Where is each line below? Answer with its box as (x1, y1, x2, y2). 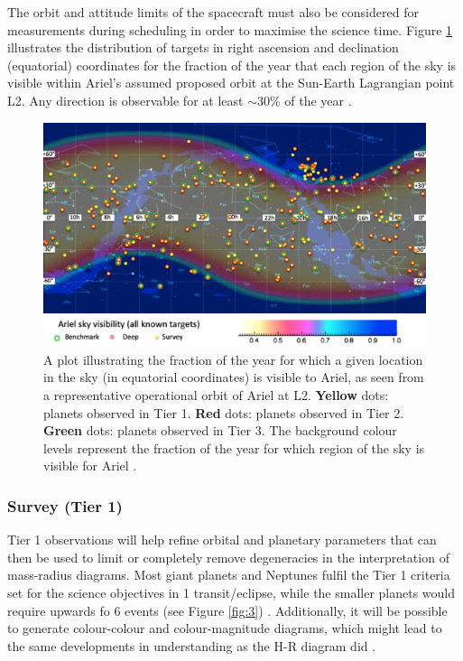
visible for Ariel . (43, 456, 137, 475)
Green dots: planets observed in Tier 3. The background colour (43, 421, 397, 440)
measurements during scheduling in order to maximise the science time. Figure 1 (7, 20, 453, 39)
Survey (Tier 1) (7, 494, 123, 517)
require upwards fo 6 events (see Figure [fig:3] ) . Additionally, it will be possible (7, 600, 448, 619)
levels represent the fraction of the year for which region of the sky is (43, 438, 425, 457)
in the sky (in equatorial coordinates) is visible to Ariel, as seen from (43, 368, 424, 386)
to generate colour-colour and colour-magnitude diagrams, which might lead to (7, 619, 442, 638)
